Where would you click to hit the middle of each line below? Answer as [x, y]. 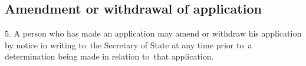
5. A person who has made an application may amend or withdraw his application [153, 33]
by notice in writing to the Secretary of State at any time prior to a [129, 44]
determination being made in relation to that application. [109, 56]
